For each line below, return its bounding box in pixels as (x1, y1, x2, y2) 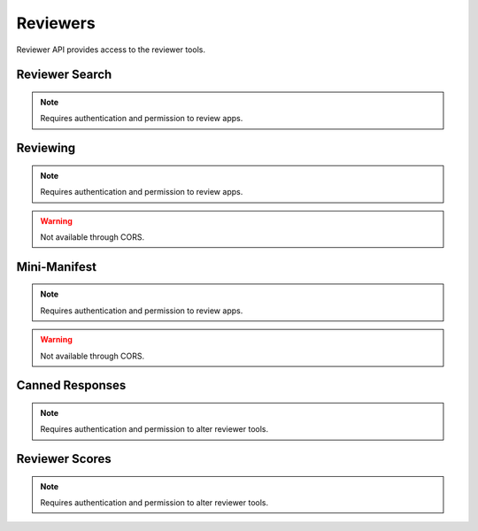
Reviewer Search (16, 67, 112, 82)
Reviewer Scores (16, 451, 112, 466)
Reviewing (16, 141, 76, 156)
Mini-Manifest (16, 259, 97, 274)
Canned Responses (16, 378, 127, 393)
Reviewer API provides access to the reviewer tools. (16, 44, 205, 55)
